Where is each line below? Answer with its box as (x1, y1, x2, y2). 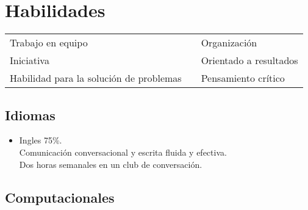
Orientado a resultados (201, 53, 298, 68)
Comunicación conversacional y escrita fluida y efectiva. (19, 145, 227, 158)
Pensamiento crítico (201, 71, 285, 85)
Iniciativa (10, 53, 49, 68)
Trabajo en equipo (10, 35, 88, 50)
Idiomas (5, 105, 56, 124)
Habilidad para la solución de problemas (10, 71, 182, 85)
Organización (201, 35, 257, 50)
